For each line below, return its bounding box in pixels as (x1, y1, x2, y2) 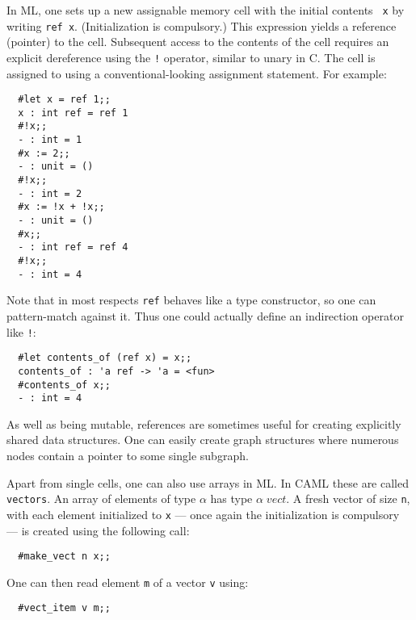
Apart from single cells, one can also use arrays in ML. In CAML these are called (6, 474, 409, 491)
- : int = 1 (18, 134, 82, 146)
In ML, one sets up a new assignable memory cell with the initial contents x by (6, 2, 405, 18)
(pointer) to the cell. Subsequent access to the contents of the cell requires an (6, 33, 389, 50)
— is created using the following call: (6, 522, 190, 538)
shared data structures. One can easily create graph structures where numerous (6, 431, 399, 448)
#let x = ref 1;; (18, 94, 111, 106)
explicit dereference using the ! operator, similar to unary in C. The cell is (6, 48, 376, 65)
